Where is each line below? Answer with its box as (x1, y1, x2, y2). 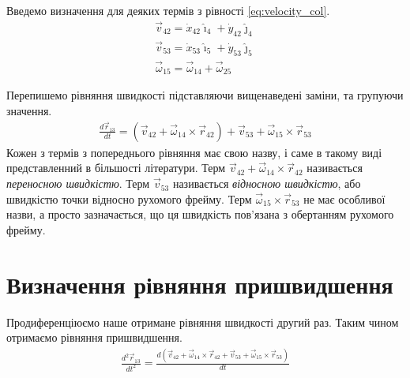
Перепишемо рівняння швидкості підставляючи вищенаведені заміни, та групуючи (6, 87, 404, 103)
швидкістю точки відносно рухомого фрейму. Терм (6, 190, 252, 207)
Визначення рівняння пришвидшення (6, 268, 393, 300)
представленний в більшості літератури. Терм (6, 159, 226, 176)
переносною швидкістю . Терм (6, 175, 150, 192)
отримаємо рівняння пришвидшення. (6, 329, 182, 346)
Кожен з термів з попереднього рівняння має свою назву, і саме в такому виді (6, 144, 382, 160)
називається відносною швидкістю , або (172, 175, 361, 192)
